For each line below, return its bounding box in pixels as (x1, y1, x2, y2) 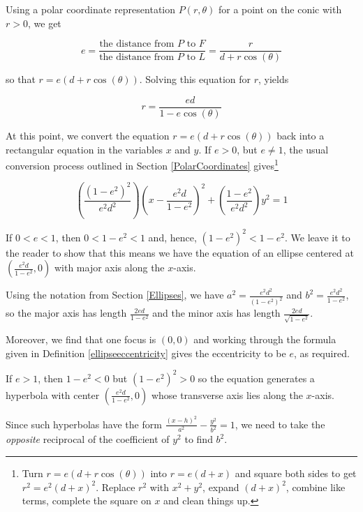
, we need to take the (235, 416, 325, 431)
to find (184, 432, 213, 446)
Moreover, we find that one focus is (6, 332, 156, 347)
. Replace (96, 479, 135, 494)
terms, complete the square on (22, 493, 151, 508)
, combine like (286, 479, 346, 494)
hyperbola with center (6, 387, 100, 402)
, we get (27, 15, 61, 30)
